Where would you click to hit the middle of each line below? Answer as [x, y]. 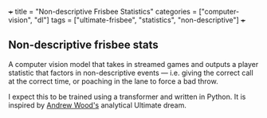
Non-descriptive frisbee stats [84, 45]
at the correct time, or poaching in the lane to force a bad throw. [113, 81]
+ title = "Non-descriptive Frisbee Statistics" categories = [103, 12]
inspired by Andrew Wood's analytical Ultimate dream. [98, 105]
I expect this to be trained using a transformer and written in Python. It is [127, 96]
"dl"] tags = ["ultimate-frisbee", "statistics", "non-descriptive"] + [140, 20]
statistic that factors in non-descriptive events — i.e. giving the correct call [131, 73]
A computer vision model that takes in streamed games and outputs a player [133, 64]
